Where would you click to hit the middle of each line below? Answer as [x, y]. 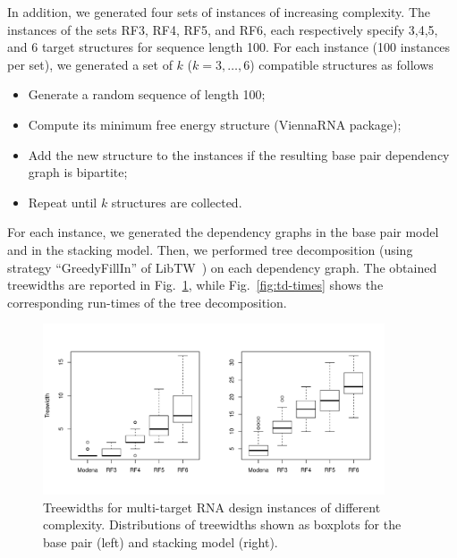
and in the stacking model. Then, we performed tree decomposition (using [210, 249]
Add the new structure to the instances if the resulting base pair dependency [239, 154]
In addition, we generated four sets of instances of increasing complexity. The [219, 12]
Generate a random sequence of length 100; [147, 94]
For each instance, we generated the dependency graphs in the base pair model [223, 232]
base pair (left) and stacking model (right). [161, 541]
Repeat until [63, 202]
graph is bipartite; [78, 172]
